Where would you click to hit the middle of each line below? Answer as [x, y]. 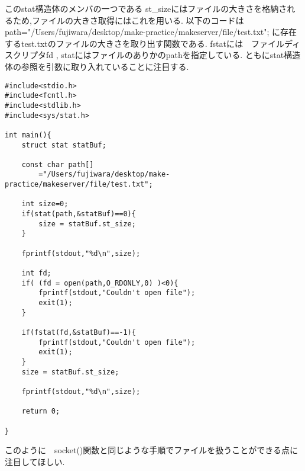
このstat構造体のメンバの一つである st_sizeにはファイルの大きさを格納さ [146, 8]
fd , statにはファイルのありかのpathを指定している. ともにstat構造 [173, 55]
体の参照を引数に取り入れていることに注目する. [97, 66]
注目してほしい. [35, 461]
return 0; [41, 411]
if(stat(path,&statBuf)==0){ [79, 214]
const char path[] [58, 164]
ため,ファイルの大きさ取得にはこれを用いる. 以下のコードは [128, 20]
